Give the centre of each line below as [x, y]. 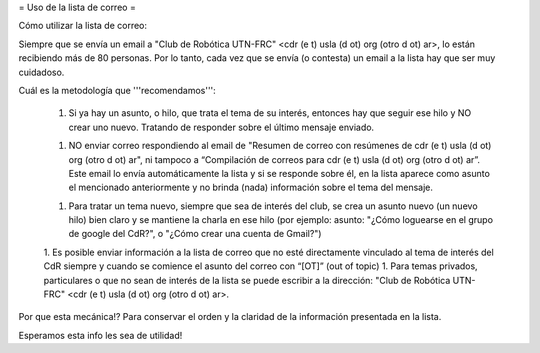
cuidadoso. [41, 72]
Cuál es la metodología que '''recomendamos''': [117, 90]
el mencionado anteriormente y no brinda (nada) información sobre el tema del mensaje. [251, 187]
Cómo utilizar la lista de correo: [83, 26]
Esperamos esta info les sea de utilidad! [100, 335]
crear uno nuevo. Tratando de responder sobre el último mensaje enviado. [221, 127]
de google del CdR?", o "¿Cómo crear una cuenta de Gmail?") [195, 234]
